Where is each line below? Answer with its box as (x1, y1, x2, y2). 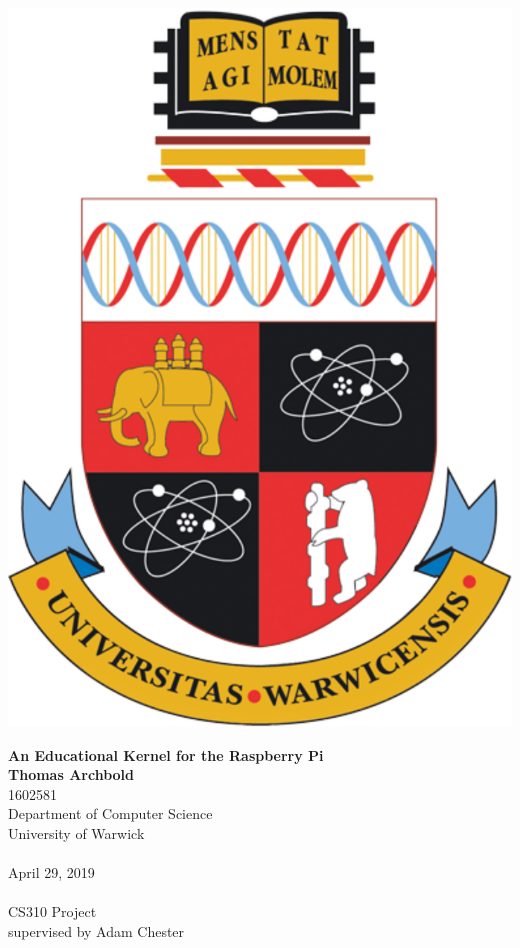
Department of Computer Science (8, 803, 213, 824)
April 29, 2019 (8, 862, 95, 883)
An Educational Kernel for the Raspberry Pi (8, 744, 324, 765)
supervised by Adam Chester (8, 921, 185, 942)
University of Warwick (8, 823, 145, 844)
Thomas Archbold (8, 764, 135, 785)
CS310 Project (8, 901, 97, 922)
